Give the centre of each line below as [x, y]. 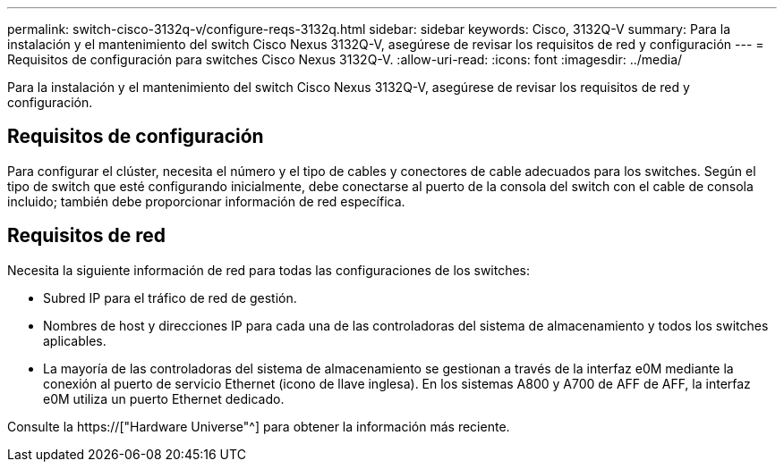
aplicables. [75, 340]
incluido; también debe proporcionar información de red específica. [206, 201]
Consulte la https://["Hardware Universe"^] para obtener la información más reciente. [259, 426]
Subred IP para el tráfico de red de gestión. [170, 297]
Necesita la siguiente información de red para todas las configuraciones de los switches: [269, 270]
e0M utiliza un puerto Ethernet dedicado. [164, 398]
